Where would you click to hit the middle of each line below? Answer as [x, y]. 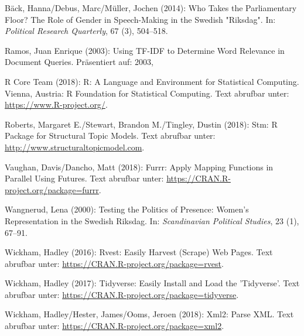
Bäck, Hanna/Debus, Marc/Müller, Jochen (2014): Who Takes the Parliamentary [151, 8]
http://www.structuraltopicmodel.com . [75, 147]
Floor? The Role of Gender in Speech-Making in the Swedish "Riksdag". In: [140, 19]
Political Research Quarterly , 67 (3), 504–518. [86, 31]
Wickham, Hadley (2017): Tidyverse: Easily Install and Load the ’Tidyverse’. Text [152, 283]
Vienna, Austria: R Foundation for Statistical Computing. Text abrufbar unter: [147, 93]
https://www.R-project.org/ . [56, 104]
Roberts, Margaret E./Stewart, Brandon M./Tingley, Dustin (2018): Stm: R [141, 124]
